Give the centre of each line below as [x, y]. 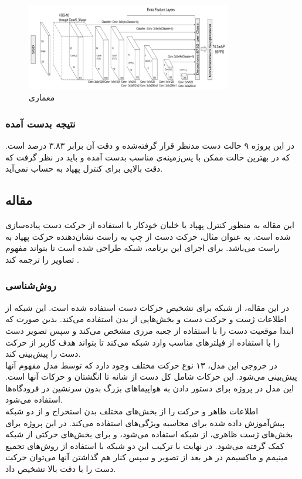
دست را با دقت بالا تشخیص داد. [61, 469]
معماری [42, 97]
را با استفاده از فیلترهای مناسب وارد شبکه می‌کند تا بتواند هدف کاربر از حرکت [142, 342]
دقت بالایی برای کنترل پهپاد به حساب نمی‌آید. [84, 168]
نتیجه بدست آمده [40, 123]
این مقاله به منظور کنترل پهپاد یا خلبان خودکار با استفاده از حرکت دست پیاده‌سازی [150, 225]
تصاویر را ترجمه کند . [43, 259]
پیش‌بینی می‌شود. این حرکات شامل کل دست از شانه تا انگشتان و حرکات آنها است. [151, 376]
